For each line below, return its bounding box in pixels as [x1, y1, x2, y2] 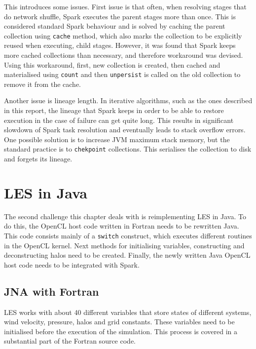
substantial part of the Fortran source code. [4, 336, 136, 346]
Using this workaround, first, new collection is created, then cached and [4, 59, 220, 70]
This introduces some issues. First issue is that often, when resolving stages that [4, 1, 247, 11]
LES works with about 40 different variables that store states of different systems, [4, 307, 252, 317]
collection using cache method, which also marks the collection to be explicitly [4, 30, 242, 40]
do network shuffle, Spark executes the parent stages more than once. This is [4, 11, 236, 21]
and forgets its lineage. [4, 154, 73, 164]
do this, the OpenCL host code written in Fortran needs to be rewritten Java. [4, 221, 239, 231]
